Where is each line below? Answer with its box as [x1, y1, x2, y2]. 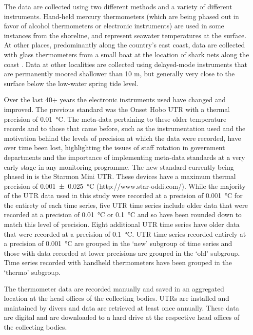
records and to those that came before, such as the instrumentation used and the [4, 123, 246, 134]
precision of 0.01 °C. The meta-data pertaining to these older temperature [4, 113, 227, 124]
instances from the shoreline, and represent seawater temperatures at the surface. [4, 30, 247, 40]
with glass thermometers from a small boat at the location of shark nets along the [4, 49, 249, 59]
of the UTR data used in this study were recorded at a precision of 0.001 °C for [4, 190, 243, 201]
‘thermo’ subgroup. [4, 267, 61, 277]
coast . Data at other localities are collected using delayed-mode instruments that [4, 59, 247, 69]
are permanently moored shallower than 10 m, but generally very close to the [4, 68, 235, 79]
